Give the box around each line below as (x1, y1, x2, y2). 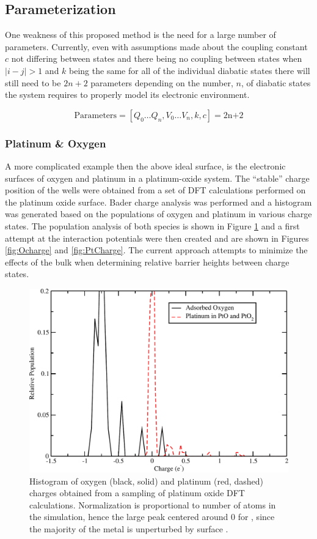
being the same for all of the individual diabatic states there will (69, 64, 310, 76)
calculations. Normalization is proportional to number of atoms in (29, 498, 276, 511)
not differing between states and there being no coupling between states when (11, 52, 302, 65)
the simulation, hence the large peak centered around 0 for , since (29, 510, 275, 523)
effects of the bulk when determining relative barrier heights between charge (5, 255, 290, 268)
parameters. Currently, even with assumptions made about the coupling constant (5, 40, 308, 53)
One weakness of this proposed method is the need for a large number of (5, 28, 276, 41)
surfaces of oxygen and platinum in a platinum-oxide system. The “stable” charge (5, 171, 310, 184)
